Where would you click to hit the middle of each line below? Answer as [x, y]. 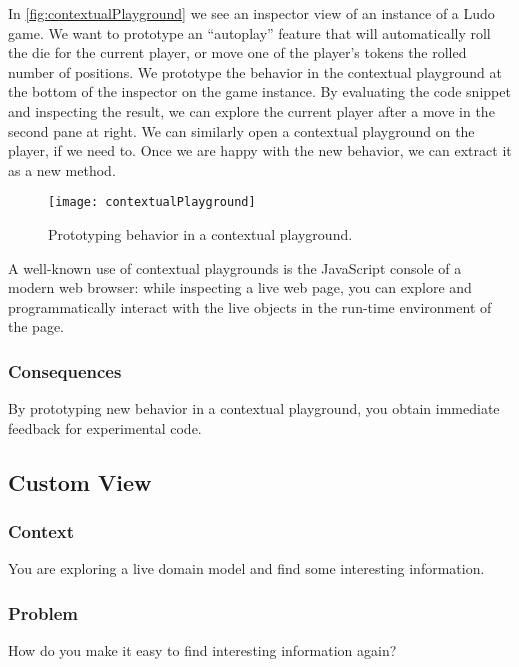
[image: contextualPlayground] [152, 202]
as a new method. [62, 169]
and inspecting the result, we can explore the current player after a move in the [251, 110]
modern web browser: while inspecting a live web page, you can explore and [240, 287]
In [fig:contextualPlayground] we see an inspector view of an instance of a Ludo [251, 13]
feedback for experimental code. [105, 427]
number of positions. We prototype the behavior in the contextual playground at [255, 71]
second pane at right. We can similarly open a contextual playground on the [241, 130]
